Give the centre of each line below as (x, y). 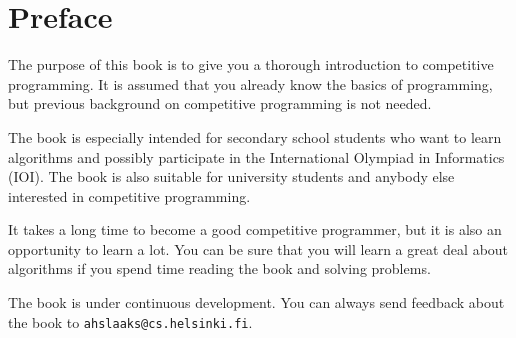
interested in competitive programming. (129, 195)
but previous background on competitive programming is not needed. (220, 103)
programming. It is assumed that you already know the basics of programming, (250, 83)
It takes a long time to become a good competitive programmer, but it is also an (255, 229)
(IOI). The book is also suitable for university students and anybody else (231, 176)
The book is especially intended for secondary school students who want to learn (255, 136)
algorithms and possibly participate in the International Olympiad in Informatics (256, 156)
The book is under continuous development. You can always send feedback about (256, 302)
